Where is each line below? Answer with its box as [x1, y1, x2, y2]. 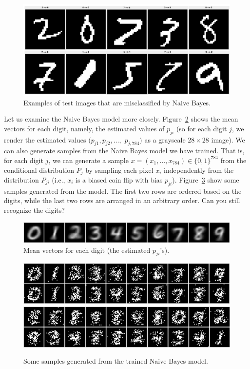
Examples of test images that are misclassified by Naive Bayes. [23, 97, 211, 107]
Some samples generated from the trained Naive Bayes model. [23, 356, 208, 366]
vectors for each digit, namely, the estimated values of [4, 123, 165, 133]
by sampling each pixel [85, 164, 154, 175]
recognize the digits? [4, 205, 65, 215]
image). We [211, 134, 245, 144]
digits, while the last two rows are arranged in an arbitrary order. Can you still [4, 195, 240, 205]
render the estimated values [4, 134, 86, 144]
